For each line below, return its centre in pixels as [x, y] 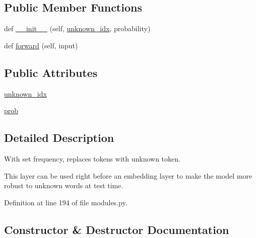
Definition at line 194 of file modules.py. [66, 202]
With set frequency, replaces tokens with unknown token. [92, 158]
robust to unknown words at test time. [64, 185]
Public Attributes [51, 72]
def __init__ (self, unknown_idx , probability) [77, 28]
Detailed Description [59, 138]
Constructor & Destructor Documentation [117, 229]
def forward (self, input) [41, 45]
